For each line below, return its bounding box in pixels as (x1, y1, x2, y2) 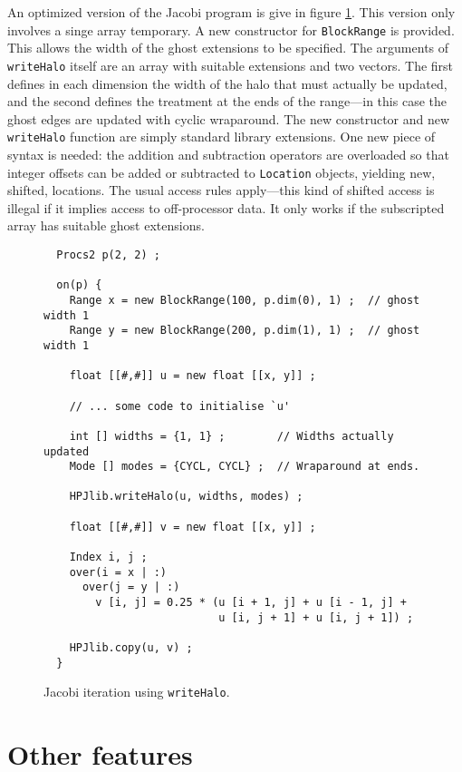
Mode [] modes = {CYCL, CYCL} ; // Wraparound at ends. (69, 460, 420, 474)
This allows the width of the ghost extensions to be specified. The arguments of (7, 38, 449, 57)
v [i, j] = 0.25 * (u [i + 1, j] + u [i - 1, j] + (95, 596, 407, 610)
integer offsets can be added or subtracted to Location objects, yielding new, (7, 162, 436, 181)
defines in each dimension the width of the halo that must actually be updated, (7, 73, 448, 93)
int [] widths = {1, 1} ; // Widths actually (69, 429, 394, 443)
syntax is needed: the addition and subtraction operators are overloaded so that (7, 144, 449, 163)
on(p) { (56, 279, 102, 292)
